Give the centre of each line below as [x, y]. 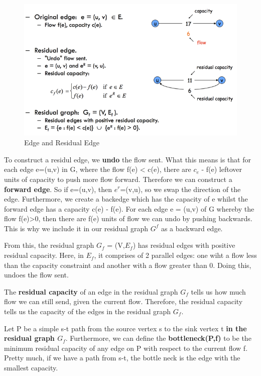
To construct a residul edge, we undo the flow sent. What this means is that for [127, 159]
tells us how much [218, 291]
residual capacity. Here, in [44, 255]
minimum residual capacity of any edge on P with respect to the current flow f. [126, 348]
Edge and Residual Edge [62, 143]
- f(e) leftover [222, 169]
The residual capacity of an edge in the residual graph [91, 291]
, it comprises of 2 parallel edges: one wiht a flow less [175, 255]
